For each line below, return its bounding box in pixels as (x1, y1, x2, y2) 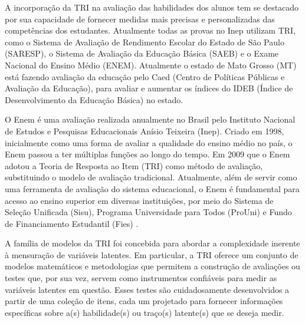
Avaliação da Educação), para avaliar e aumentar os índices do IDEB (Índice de (5, 82, 293, 94)
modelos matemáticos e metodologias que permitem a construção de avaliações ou (5, 260, 300, 272)
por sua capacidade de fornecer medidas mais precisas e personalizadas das (5, 12, 275, 25)
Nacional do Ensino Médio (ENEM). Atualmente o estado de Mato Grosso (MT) (5, 58, 297, 71)
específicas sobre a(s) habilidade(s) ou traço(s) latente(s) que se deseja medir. (5, 306, 284, 318)
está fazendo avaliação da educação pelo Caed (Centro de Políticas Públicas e (5, 70, 285, 83)
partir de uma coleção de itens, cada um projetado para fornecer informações (5, 295, 283, 307)
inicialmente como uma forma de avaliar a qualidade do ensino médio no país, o (5, 136, 293, 149)
